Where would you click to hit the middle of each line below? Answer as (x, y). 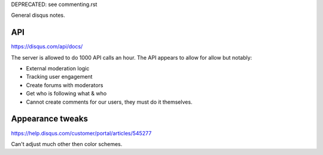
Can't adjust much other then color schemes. (67, 144)
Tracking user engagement (59, 77)
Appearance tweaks (49, 119)
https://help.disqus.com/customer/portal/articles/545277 (81, 133)
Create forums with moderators (65, 85)
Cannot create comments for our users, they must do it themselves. (109, 102)
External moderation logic (58, 69)
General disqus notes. (38, 15)
